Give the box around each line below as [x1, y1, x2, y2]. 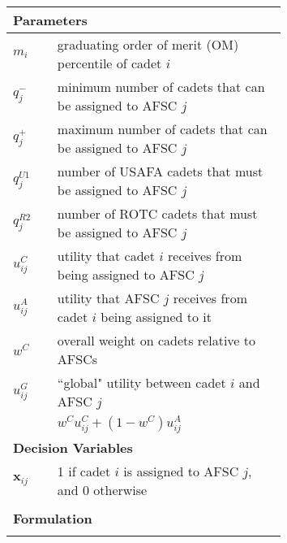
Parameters [13, 11, 88, 29]
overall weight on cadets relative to [57, 331, 256, 350]
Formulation [13, 508, 92, 528]
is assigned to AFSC [123, 461, 239, 480]
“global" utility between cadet [57, 373, 226, 392]
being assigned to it [101, 307, 212, 326]
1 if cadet [57, 461, 111, 480]
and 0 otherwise [57, 480, 148, 499]
